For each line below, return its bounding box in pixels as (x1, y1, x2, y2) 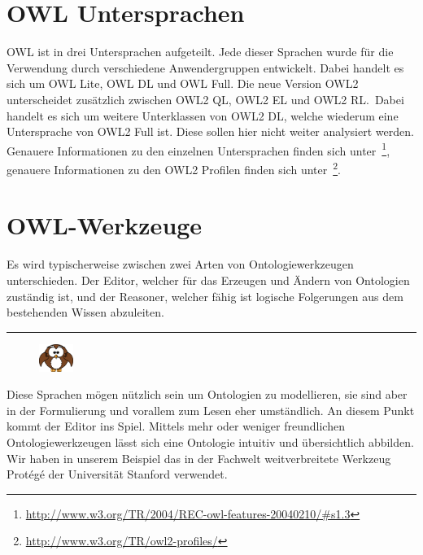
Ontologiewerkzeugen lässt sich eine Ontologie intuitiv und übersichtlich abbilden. (7, 433, 414, 450)
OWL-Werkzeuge (7, 208, 203, 242)
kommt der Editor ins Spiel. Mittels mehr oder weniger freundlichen (7, 417, 345, 435)
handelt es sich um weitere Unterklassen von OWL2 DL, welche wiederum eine (7, 107, 399, 124)
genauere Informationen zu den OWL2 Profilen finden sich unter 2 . (7, 158, 341, 177)
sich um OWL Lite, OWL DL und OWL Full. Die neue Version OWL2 (7, 75, 359, 92)
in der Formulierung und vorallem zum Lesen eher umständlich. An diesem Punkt (7, 401, 415, 418)
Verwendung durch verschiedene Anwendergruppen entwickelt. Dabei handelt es (7, 59, 404, 76)
